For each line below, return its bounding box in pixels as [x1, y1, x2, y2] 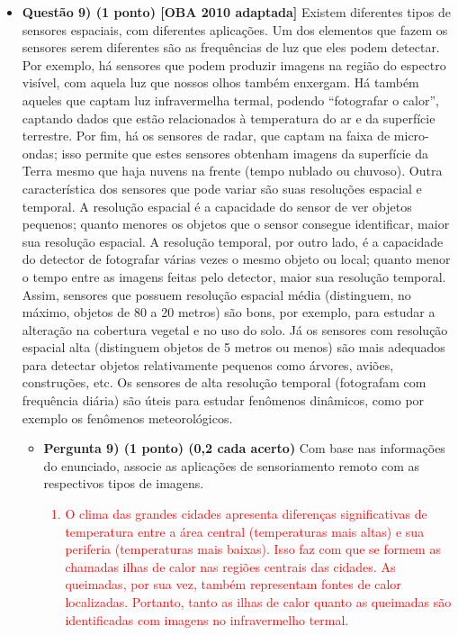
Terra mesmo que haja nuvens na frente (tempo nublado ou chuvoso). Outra [22, 161, 443, 180]
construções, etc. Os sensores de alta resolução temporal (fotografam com [22, 373, 427, 392]
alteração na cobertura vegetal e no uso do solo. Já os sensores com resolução [22, 320, 448, 339]
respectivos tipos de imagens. [43, 474, 204, 493]
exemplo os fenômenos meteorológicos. [22, 408, 233, 427]
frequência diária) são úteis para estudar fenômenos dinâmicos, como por [22, 391, 425, 410]
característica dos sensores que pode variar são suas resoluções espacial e [22, 178, 422, 197]
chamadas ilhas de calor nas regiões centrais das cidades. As [65, 557, 396, 576]
